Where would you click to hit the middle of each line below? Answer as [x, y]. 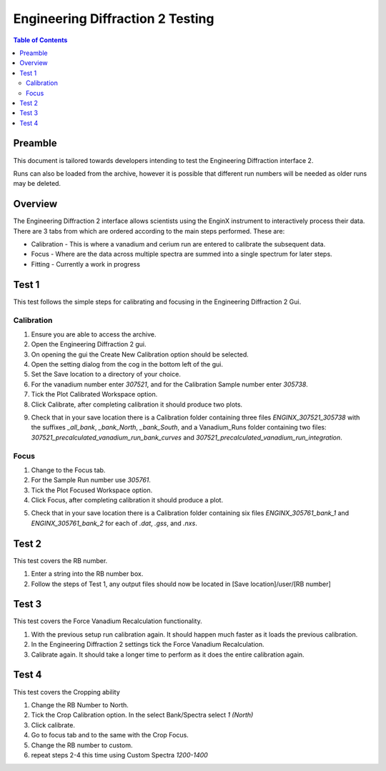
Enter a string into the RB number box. [87, 574]
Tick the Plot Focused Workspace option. [92, 490]
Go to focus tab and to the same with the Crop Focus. [110, 735]
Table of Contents [40, 40]
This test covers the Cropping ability [67, 692]
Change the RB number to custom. [82, 745]
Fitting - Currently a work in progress [86, 264]
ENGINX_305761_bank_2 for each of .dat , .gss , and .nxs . [114, 523]
